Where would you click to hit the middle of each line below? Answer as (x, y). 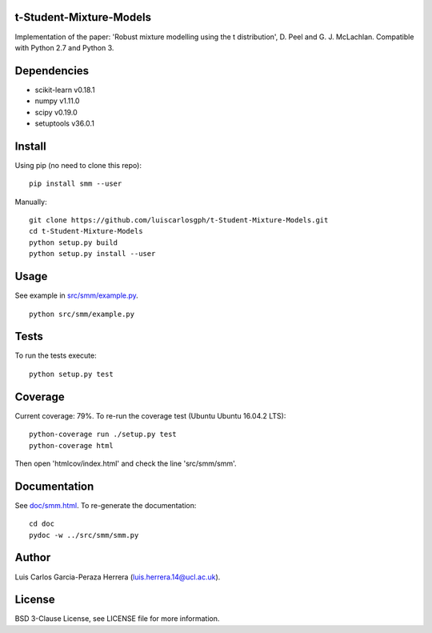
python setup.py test (71, 374)
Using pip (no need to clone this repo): (78, 165)
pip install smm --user (76, 184)
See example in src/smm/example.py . (77, 295)
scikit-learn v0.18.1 (65, 90)
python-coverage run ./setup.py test (103, 435)
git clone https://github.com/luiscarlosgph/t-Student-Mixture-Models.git (179, 220)
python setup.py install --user (92, 254)
